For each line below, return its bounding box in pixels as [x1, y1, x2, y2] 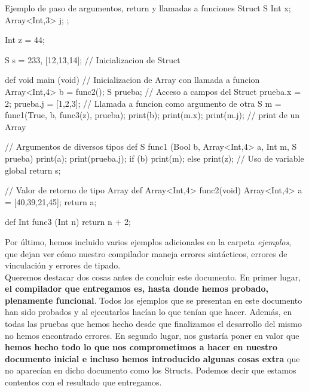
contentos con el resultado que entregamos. [5, 376, 162, 388]
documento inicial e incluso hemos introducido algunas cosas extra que [5, 352, 300, 365]
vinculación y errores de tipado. [5, 259, 121, 271]
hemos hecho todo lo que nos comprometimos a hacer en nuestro [5, 341, 278, 353]
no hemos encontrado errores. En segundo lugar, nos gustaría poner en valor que [5, 329, 299, 341]
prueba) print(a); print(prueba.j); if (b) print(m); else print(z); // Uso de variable [5, 152, 304, 164]
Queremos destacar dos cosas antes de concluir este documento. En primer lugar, [5, 270, 301, 283]
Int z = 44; [5, 33, 45, 46]
